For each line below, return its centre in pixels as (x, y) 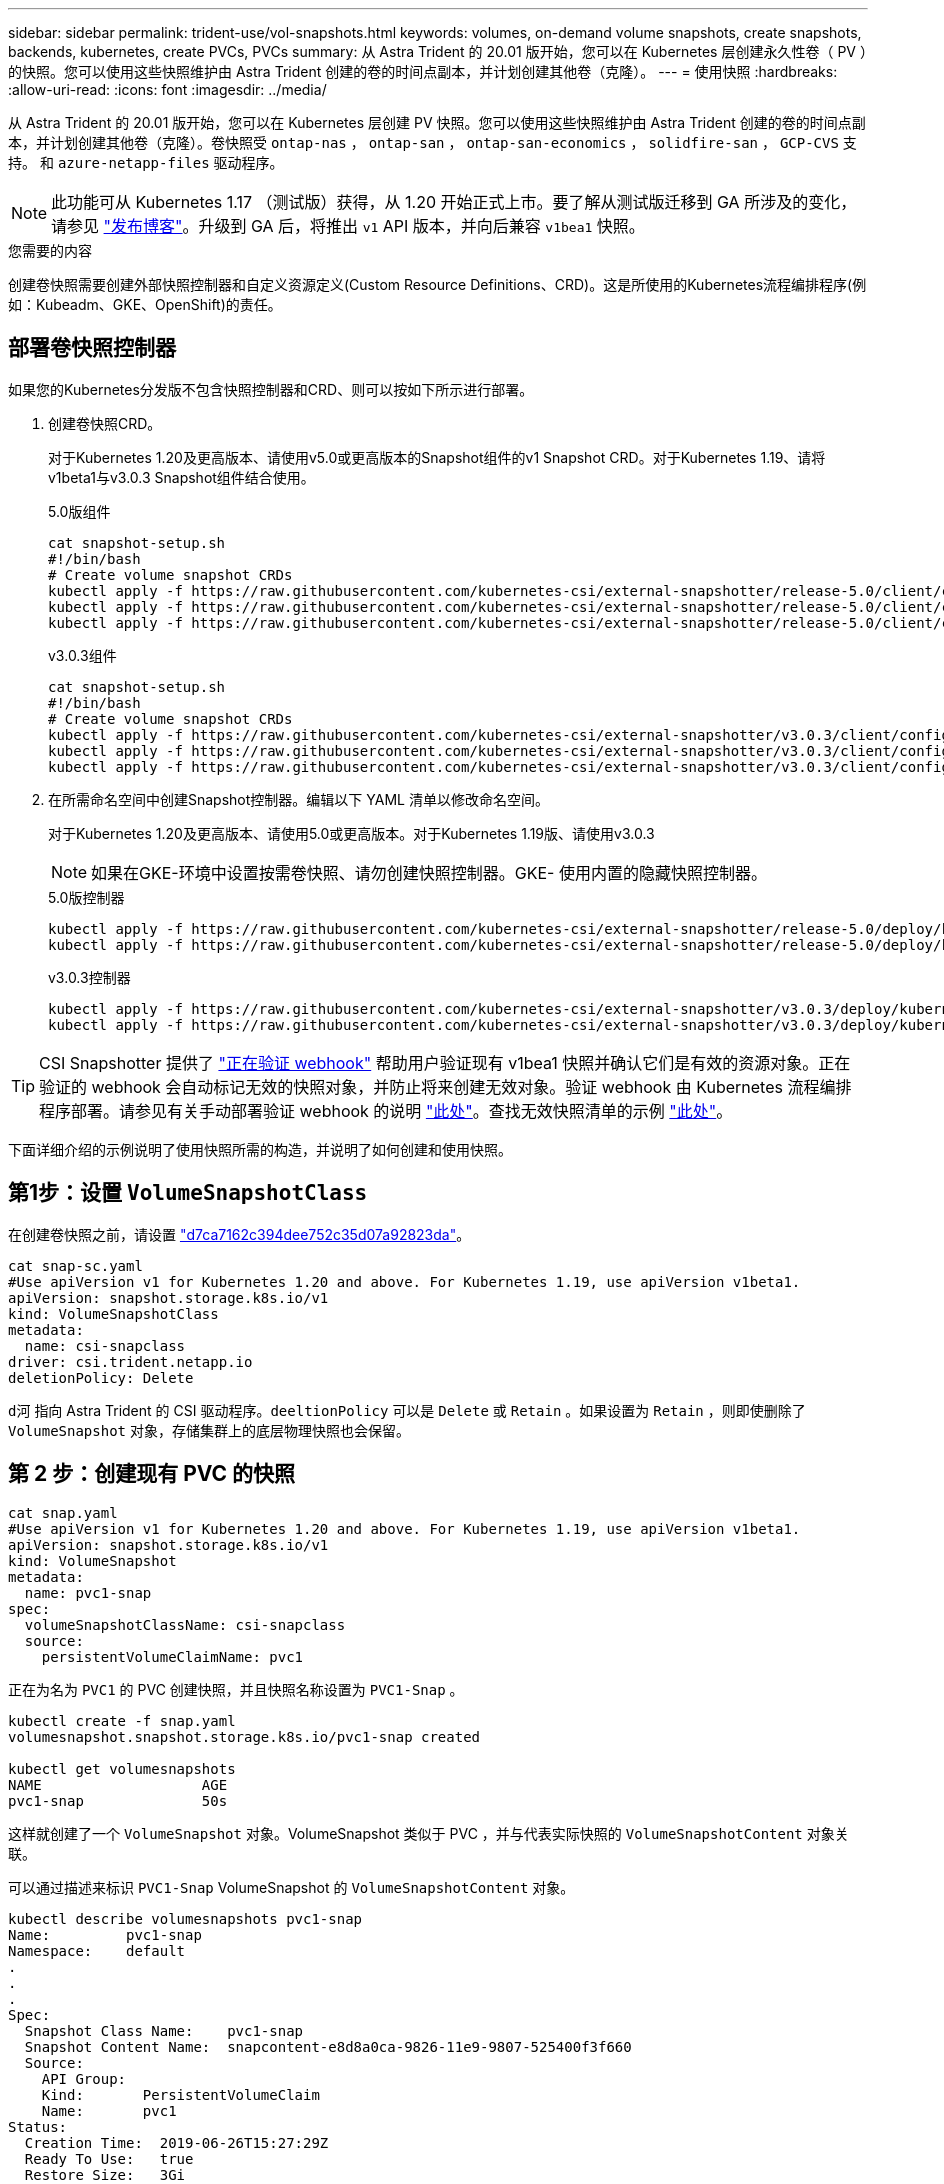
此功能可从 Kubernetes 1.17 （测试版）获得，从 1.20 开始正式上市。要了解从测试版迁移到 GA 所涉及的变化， (454, 202)
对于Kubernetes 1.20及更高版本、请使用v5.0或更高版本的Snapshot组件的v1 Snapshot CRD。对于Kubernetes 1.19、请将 (437, 457)
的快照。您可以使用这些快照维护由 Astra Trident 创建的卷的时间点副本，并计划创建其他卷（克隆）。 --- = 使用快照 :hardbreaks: (423, 71)
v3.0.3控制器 (89, 977)
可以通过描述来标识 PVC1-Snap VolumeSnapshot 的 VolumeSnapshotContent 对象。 (291, 1887)
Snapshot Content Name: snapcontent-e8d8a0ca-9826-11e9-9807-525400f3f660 (328, 2046)
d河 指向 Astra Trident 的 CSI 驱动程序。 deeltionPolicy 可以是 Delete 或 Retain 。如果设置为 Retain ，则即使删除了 (407, 1410)
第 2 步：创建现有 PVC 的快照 (152, 1474)
